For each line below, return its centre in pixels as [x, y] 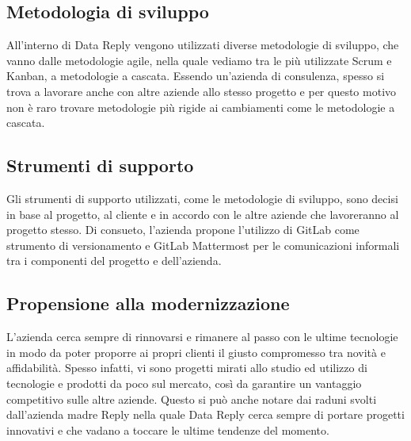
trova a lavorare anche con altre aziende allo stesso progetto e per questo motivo [202, 91]
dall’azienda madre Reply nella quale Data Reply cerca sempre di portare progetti [205, 414]
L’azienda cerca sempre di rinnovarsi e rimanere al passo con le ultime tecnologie [202, 337]
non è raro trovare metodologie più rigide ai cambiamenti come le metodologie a [201, 107]
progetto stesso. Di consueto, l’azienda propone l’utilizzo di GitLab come [183, 230]
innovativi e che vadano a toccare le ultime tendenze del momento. [168, 429]
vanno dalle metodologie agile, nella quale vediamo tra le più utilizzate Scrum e [199, 60]
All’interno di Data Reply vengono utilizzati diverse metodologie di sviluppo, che [203, 45]
